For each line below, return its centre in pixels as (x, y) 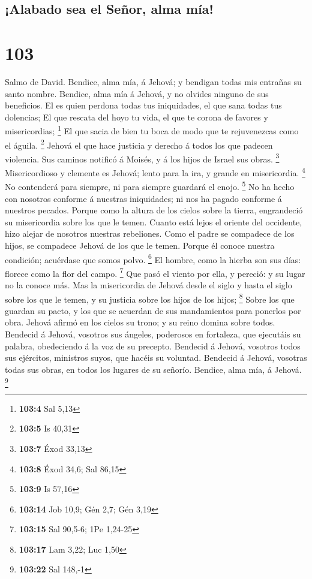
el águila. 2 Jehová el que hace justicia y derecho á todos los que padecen (139, 144)
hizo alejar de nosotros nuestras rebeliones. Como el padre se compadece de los (150, 233)
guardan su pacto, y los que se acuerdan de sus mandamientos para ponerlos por (153, 310)
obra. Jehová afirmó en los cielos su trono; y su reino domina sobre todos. (140, 322)
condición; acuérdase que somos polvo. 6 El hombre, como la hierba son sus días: (153, 258)
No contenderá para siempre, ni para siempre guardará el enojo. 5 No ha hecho (150, 186)
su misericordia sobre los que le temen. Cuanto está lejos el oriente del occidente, (154, 221)
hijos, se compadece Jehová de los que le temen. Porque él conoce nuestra (140, 245)
